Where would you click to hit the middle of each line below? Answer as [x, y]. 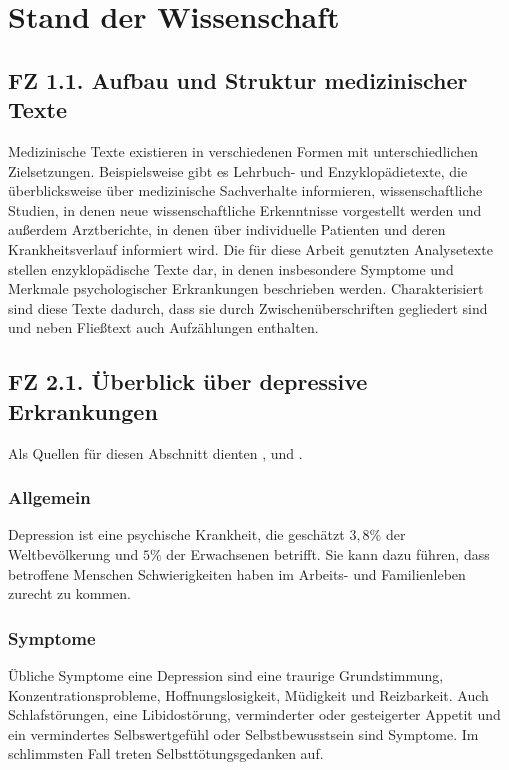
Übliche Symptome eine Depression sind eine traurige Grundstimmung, [226, 674]
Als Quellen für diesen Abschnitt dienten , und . [155, 452]
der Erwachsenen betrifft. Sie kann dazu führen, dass [328, 553]
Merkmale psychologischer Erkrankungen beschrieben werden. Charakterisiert [246, 288]
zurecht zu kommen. [69, 593]
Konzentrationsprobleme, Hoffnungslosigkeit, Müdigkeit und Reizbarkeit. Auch [248, 694]
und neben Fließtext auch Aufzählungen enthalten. [163, 327]
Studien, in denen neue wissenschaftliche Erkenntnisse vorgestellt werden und [245, 209]
